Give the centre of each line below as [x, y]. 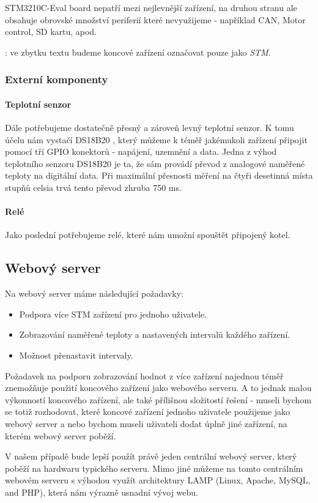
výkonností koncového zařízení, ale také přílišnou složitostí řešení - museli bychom [158, 399]
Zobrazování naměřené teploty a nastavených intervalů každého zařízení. [155, 334]
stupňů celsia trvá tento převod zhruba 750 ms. [93, 187]
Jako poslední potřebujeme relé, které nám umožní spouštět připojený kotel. [148, 235]
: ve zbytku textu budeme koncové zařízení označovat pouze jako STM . [138, 52]
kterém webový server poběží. [61, 435]
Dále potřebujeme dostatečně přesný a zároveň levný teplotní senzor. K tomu [150, 128]
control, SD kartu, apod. [51, 32]
